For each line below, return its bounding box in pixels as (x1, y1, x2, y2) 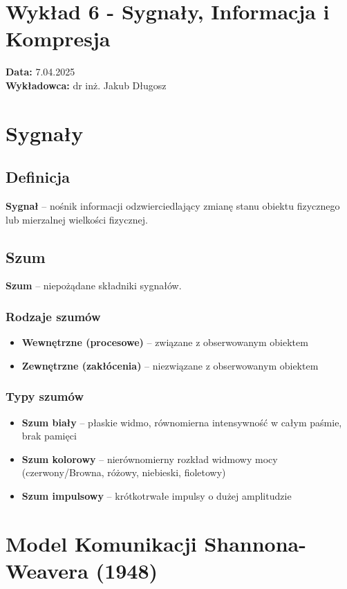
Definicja (6, 166, 70, 188)
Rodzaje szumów (6, 307, 101, 325)
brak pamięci (21, 428, 77, 443)
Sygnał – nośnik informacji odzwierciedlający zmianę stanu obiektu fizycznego (6, 199, 340, 213)
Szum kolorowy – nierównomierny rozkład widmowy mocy (21, 451, 278, 466)
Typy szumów (6, 388, 84, 405)
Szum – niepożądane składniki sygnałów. (6, 278, 182, 293)
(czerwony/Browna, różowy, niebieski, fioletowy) (21, 465, 226, 480)
